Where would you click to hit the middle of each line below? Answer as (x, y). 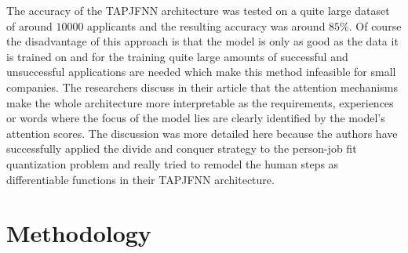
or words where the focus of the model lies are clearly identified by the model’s (196, 118)
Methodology (79, 233)
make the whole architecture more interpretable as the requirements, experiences (200, 102)
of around (29, 25)
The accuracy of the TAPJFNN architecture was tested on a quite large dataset (198, 10)
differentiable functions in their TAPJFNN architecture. (140, 179)
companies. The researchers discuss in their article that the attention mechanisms (202, 87)
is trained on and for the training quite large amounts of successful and (177, 56)
